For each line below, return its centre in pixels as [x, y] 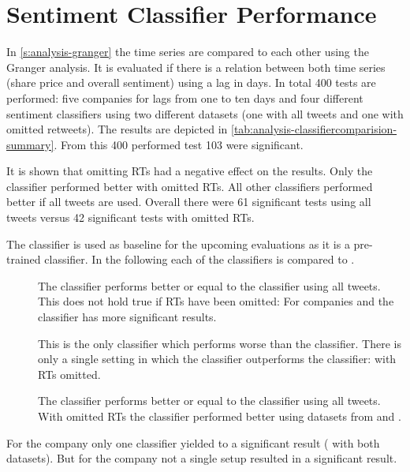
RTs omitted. [69, 374]
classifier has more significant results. [127, 317]
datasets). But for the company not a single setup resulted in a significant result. [202, 458]
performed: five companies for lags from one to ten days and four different [185, 97]
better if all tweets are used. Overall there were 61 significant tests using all [189, 202]
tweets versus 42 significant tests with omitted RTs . [130, 217]
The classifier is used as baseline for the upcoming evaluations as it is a [178, 243]
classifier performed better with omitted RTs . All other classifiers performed [190, 186]
